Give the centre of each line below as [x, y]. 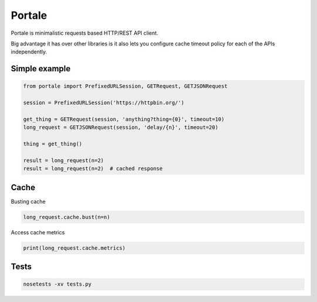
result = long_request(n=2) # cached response [93, 169]
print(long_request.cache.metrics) [74, 248]
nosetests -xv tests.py [58, 284]
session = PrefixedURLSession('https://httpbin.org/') [104, 103]
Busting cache [28, 201]
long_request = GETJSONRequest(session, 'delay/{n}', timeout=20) [121, 127]
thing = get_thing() [53, 144]
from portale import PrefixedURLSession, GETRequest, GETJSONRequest [125, 86]
